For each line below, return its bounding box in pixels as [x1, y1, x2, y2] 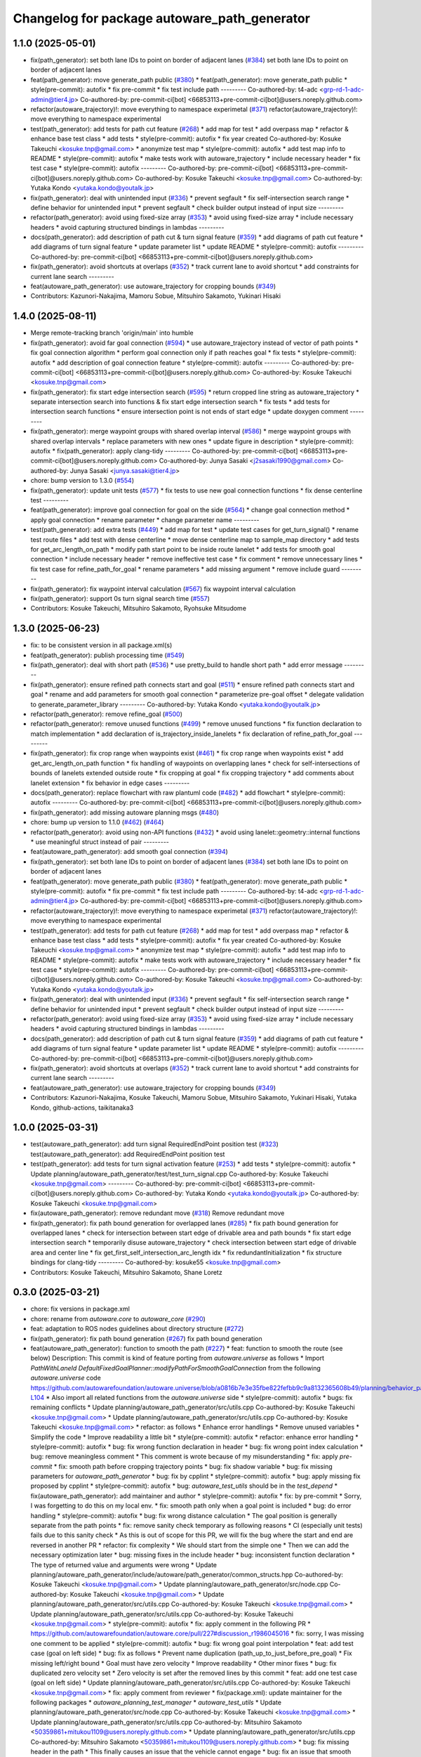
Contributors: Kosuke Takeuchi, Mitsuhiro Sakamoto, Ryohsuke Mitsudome [30, 604, 247, 613]
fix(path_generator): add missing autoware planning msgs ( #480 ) [30, 808, 220, 817]
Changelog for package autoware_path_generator [13, 11, 310, 26]
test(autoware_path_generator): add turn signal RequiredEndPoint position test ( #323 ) [30, 1140, 279, 1148]
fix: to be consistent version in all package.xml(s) [30, 641, 173, 649]
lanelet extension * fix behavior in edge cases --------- [30, 779, 190, 787]
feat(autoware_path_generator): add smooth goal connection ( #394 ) [30, 848, 228, 856]
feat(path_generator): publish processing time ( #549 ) [30, 651, 185, 659]
